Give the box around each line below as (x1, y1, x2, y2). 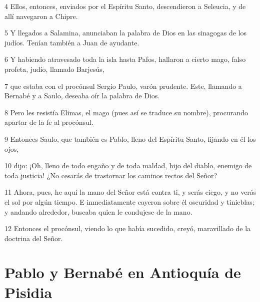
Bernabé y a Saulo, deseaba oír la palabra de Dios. (4, 90, 160, 101)
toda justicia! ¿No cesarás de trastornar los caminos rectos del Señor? (4, 170, 217, 180)
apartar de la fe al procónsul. (4, 117, 93, 127)
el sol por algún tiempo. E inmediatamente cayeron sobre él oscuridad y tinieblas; (4, 196, 254, 207)
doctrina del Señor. (4, 233, 63, 243)
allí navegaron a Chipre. (4, 10, 78, 21)
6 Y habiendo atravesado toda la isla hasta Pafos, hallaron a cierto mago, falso (4, 54, 246, 64)
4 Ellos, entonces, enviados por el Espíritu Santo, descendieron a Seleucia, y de (4, 1, 246, 11)
